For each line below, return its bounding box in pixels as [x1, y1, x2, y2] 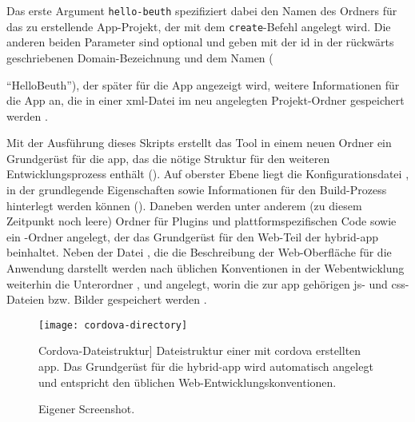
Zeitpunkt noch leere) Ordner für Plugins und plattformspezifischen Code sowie [6, 213, 397, 229]
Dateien [6, 291, 45, 308]
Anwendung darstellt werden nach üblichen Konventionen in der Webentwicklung [6, 260, 405, 277]
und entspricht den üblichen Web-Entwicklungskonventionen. [38, 373, 337, 390]
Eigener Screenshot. [38, 400, 135, 417]
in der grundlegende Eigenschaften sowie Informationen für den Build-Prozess [6, 181, 387, 198]
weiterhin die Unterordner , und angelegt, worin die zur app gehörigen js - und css [6, 275, 405, 292]
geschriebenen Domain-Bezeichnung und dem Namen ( [6, 49, 273, 66]
